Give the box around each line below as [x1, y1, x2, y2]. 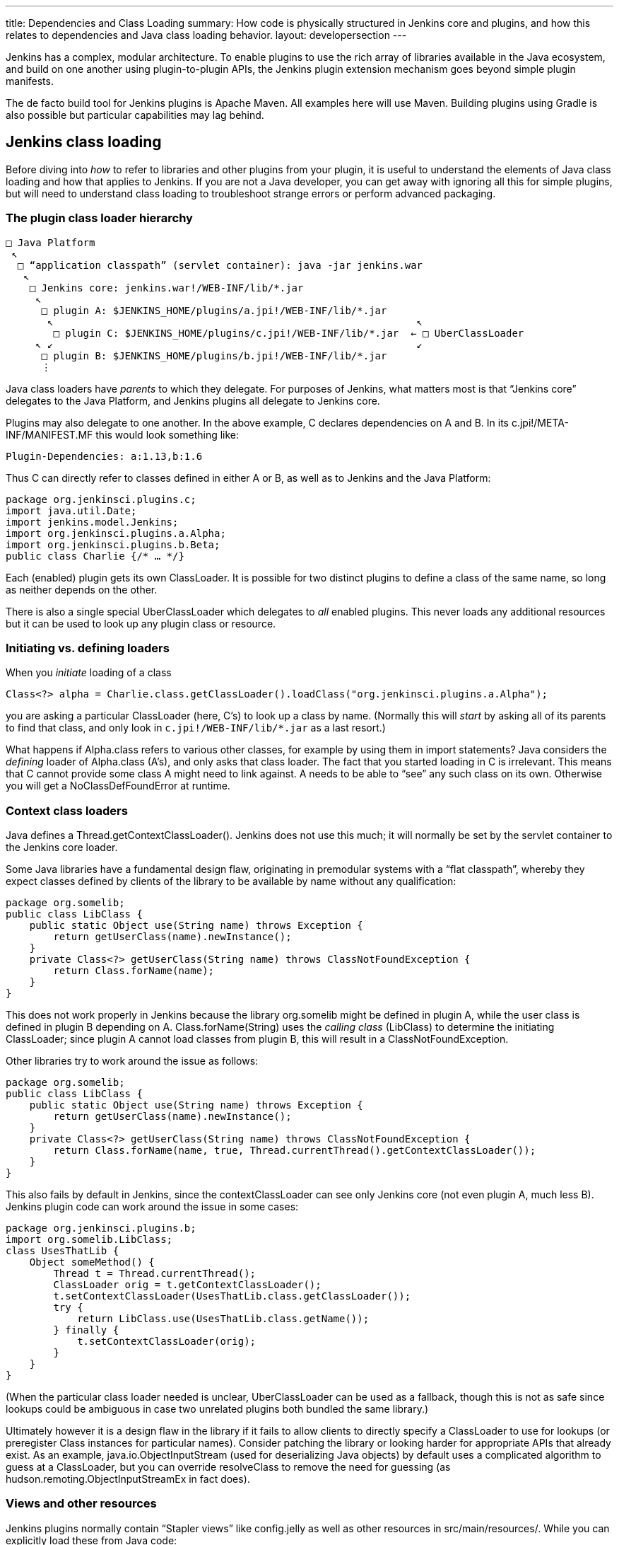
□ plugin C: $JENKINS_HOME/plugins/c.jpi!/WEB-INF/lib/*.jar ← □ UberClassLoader [53, 327, 524, 339]
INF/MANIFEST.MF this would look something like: [6, 428, 240, 441]
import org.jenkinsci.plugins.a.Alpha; [6, 527, 226, 539]
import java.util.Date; [6, 504, 137, 516]
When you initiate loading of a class [6, 666, 172, 679]
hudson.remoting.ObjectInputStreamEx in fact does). [6, 1473, 250, 1486]
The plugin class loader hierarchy [6, 211, 193, 226]
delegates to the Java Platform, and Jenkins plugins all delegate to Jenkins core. [6, 394, 380, 407]
